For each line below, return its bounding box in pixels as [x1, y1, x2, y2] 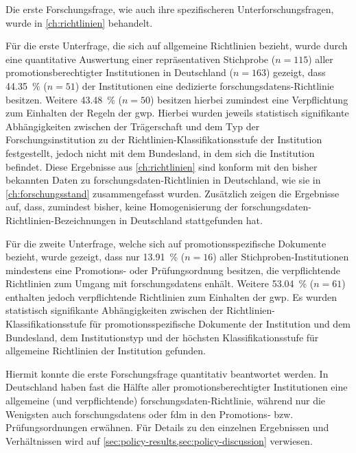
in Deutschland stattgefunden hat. [119, 212, 263, 227]
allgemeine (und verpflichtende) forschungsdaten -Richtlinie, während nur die [5, 393, 326, 408]
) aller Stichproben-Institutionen [213, 249, 349, 264]
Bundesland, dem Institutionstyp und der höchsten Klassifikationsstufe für [5, 330, 319, 344]
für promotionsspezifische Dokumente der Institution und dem [89, 317, 351, 331]
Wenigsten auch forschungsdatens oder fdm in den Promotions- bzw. [5, 406, 294, 421]
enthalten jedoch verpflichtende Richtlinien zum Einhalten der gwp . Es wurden [5, 289, 337, 304]
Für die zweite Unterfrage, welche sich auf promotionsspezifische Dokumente [5, 236, 327, 250]
